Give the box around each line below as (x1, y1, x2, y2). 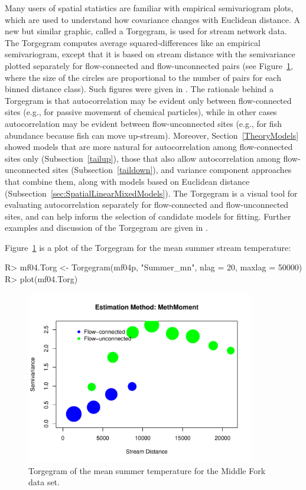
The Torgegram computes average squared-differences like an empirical (5, 36, 261, 48)
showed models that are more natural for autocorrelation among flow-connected (5, 141, 293, 153)
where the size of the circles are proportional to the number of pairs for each (5, 71, 281, 83)
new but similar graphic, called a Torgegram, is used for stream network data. (5, 25, 287, 37)
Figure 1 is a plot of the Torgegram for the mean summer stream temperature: (5, 241, 291, 253)
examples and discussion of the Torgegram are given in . (5, 221, 208, 234)
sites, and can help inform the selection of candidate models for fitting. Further (5, 210, 291, 222)
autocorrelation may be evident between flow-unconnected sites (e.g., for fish (5, 117, 282, 129)
